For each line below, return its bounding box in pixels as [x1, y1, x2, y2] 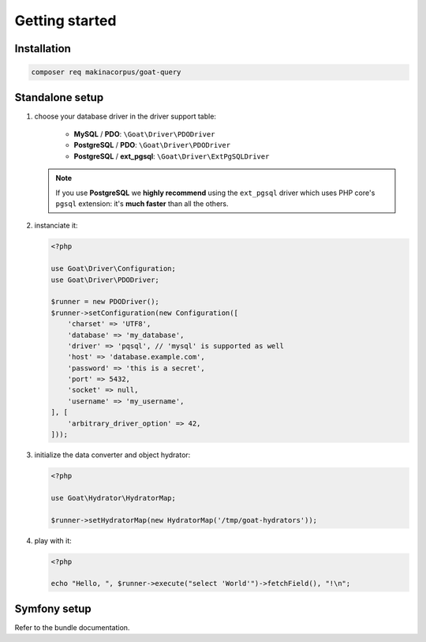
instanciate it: [34, 221, 78, 231]
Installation [14, 42, 71, 55]
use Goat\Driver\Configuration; [50, 265, 177, 273]
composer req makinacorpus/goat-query [31, 68, 181, 77]
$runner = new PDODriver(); [50, 297, 159, 306]
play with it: [34, 535, 73, 545]
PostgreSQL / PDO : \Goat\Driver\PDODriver [73, 141, 231, 150]
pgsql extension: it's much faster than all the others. [55, 199, 229, 208]
